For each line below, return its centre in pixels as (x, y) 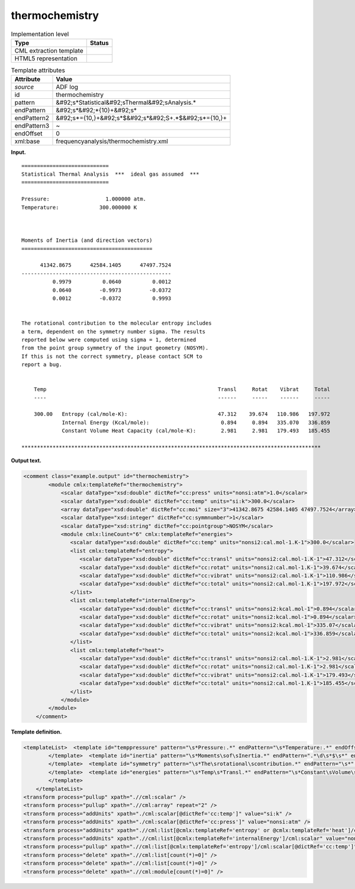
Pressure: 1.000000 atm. (84, 199)
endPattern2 (32, 118)
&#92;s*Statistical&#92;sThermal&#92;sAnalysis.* (126, 102)
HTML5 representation (46, 58)
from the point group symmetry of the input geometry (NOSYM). (115, 348)
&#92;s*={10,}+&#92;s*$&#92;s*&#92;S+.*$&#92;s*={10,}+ (141, 118)
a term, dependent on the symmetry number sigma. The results (114, 332)
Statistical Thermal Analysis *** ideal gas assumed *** (110, 174)
